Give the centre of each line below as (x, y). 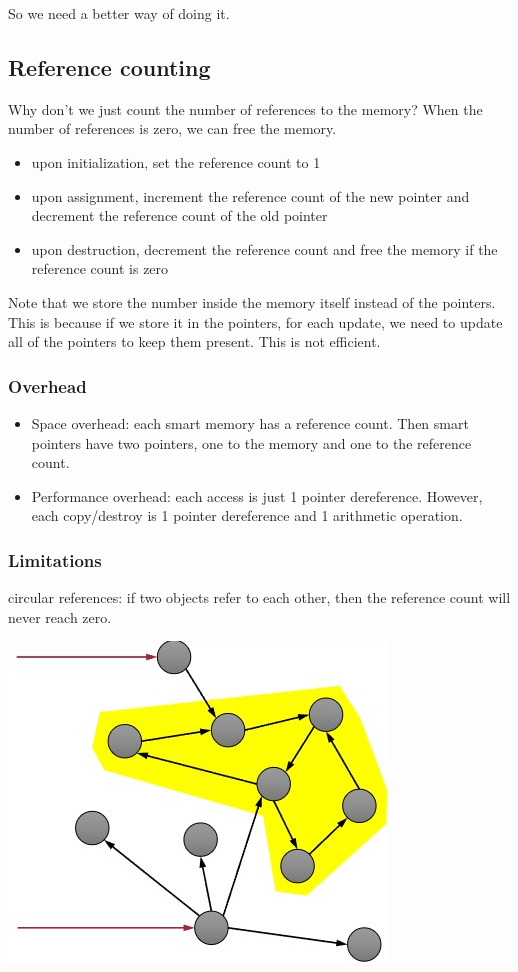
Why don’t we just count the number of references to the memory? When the (245, 108)
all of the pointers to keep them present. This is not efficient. (194, 341)
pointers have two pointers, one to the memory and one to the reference (251, 442)
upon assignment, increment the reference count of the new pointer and (250, 195)
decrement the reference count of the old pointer (179, 215)
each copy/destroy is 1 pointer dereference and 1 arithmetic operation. (247, 515)
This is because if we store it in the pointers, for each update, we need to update (255, 321)
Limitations (55, 559)
